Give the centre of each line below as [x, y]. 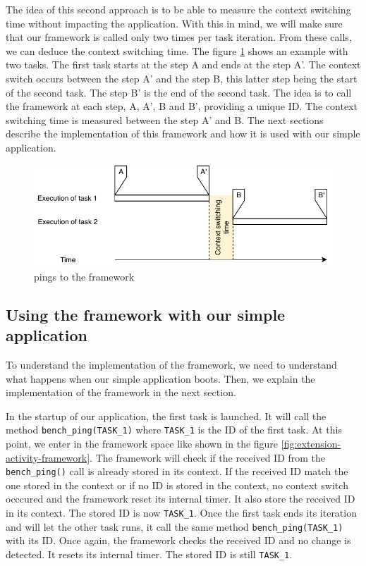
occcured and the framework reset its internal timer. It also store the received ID [181, 499]
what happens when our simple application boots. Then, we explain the [160, 378]
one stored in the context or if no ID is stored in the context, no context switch [177, 485]
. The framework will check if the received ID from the [208, 457]
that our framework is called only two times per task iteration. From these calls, [179, 37]
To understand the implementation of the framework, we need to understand [171, 364]
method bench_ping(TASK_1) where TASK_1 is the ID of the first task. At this [174, 430]
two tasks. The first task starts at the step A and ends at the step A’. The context [183, 64]
